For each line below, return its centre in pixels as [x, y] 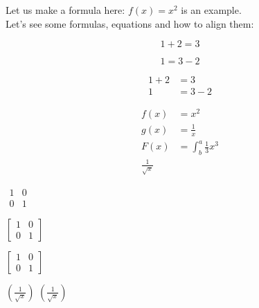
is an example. [211, 10]
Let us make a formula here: [65, 10]
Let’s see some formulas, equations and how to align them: [130, 23]
